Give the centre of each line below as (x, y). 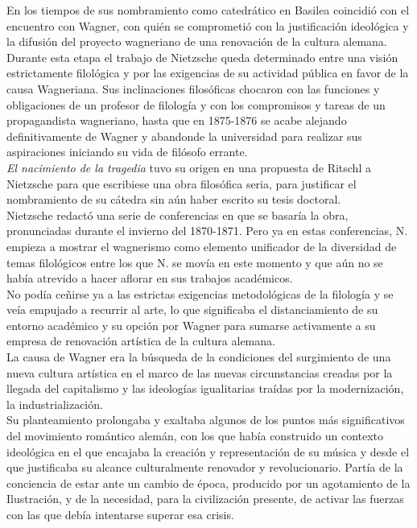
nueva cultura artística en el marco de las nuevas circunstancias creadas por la (200, 372)
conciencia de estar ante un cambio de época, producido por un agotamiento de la (208, 483)
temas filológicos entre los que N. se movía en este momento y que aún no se (195, 262)
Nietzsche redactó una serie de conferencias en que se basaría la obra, (178, 214)
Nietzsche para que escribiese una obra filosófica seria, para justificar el (182, 183)
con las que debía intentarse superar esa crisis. (120, 514)
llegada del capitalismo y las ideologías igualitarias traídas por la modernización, (205, 388)
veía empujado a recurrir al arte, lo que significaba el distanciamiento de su (192, 309)
